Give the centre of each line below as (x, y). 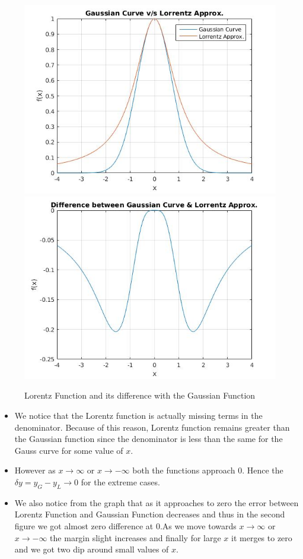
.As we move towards (198, 525)
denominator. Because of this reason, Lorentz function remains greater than (152, 427)
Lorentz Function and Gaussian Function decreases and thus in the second (150, 514)
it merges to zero (262, 537)
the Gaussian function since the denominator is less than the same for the (149, 439)
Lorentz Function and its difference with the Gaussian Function (140, 395)
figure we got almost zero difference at (84, 525)
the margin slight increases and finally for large (135, 537)
